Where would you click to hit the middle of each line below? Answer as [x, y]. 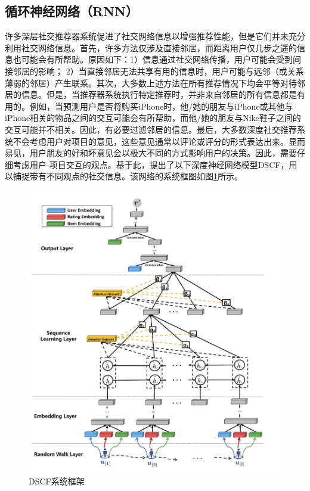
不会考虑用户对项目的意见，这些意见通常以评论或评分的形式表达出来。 [151, 141]
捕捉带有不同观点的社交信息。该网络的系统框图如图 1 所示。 [128, 176]
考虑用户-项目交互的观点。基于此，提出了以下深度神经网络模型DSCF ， [151, 164]
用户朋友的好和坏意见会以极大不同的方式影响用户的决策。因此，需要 [163, 153]
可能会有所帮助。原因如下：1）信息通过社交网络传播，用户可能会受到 [157, 59]
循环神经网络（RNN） [72, 11]
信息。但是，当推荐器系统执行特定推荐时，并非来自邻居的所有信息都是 [159, 94]
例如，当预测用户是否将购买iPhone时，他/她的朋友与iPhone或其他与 [161, 106]
